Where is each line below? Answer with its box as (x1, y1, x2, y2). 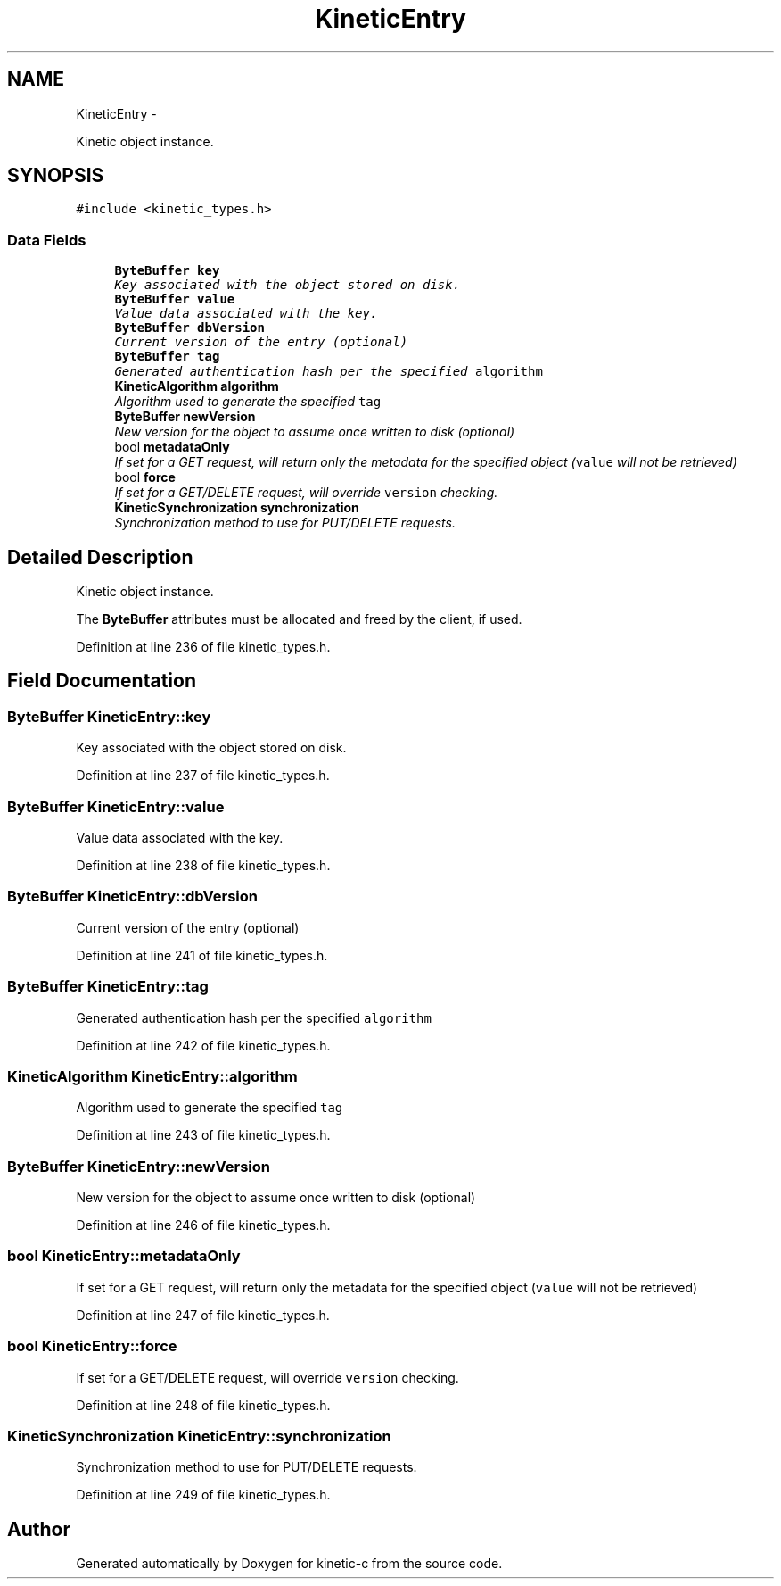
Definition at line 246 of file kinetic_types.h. (76, 1217, 331, 1233)
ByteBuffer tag (114, 349, 220, 364)
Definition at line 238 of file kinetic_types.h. (76, 858, 331, 873)
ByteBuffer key (114, 263, 220, 278)
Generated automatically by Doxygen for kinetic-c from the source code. (76, 1556, 503, 1572)
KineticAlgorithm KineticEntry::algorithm (7, 1067, 298, 1085)
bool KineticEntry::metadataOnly (7, 1247, 241, 1266)
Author (7, 1517, 70, 1540)
